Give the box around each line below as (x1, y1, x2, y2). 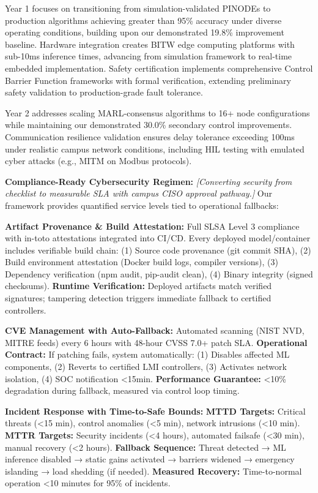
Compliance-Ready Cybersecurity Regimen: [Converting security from (5, 175, 292, 187)
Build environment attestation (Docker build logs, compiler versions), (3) (5, 255, 278, 268)
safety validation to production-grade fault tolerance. (5, 86, 203, 99)
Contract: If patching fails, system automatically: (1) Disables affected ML (5, 348, 290, 361)
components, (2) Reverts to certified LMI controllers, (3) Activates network (5, 360, 287, 373)
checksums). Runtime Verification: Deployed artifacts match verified (5, 279, 272, 292)
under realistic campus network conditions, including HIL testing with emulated (5, 142, 305, 155)
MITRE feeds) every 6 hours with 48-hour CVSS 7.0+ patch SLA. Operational (5, 336, 308, 348)
